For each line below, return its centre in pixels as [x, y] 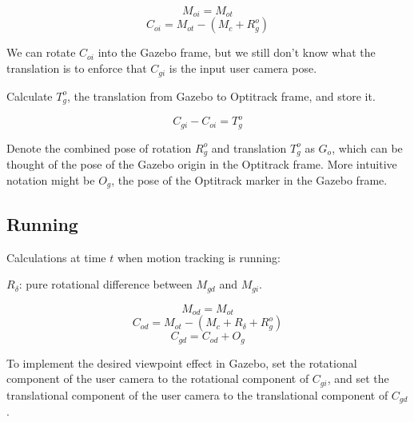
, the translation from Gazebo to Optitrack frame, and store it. [221, 96]
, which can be [367, 147]
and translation [249, 147]
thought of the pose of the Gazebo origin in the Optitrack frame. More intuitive [202, 164]
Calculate [30, 96]
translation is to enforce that [77, 68]
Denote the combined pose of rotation [99, 147]
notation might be [51, 179]
